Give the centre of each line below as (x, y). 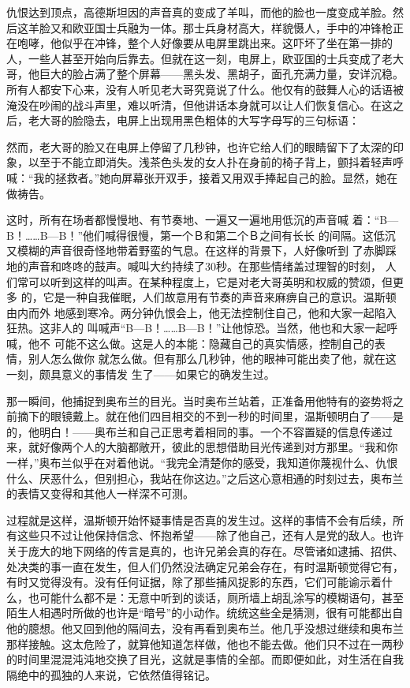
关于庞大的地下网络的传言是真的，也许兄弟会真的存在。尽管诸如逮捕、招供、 (205, 551)
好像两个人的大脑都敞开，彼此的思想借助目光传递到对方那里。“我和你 (218, 447)
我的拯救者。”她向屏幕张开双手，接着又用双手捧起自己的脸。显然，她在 (216, 177)
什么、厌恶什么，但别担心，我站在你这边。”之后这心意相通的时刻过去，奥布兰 (205, 478)
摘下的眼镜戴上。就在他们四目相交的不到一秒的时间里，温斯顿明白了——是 (210, 416)
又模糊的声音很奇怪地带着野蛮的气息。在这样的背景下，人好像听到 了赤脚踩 (201, 251)
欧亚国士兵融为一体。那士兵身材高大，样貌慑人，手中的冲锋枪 (232, 27)
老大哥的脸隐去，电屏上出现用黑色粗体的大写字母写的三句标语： (194, 120)
